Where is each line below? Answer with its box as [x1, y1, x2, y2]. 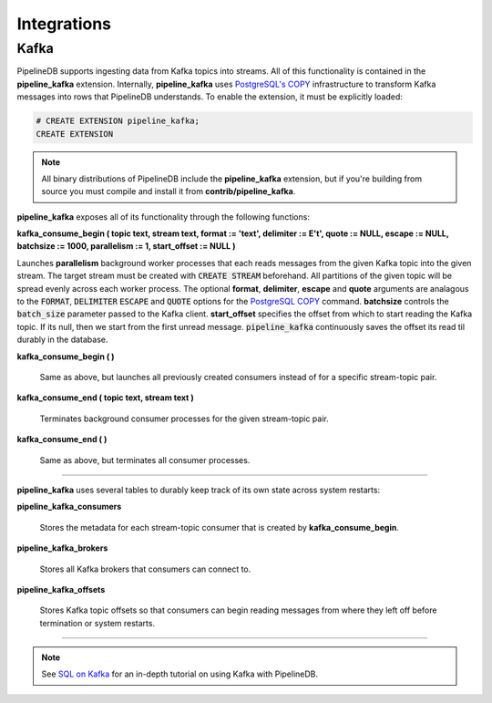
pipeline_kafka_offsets [16, 584, 106, 594]
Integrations [16, 14, 112, 34]
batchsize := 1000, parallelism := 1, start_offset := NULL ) [16, 241, 236, 252]
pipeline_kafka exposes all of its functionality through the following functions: [16, 211, 310, 222]
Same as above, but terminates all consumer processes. [39, 454, 251, 465]
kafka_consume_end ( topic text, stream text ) [16, 392, 195, 403]
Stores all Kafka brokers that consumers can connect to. [39, 563, 251, 574]
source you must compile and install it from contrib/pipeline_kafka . [41, 186, 296, 197]
